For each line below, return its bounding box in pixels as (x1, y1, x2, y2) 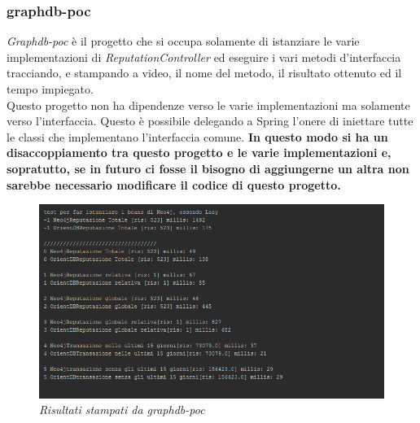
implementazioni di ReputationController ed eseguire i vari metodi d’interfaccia (7, 48, 401, 65)
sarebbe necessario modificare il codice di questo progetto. (7, 176, 341, 193)
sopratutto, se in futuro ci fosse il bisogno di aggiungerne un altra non (7, 159, 409, 177)
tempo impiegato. (7, 81, 94, 97)
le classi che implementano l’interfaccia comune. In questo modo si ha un (7, 128, 388, 145)
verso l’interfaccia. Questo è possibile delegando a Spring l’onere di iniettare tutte (7, 112, 413, 129)
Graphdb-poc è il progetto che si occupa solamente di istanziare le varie (7, 33, 360, 50)
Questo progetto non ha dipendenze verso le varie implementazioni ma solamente (7, 96, 410, 113)
